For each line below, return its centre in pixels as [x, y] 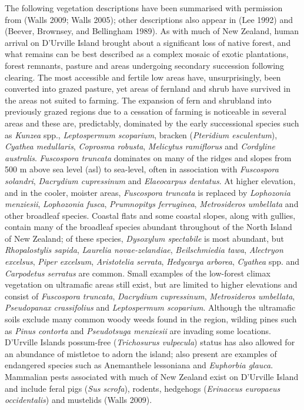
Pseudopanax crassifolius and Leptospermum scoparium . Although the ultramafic [150, 307]
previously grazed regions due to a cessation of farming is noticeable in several [146, 111]
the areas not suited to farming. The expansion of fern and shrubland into [138, 100]
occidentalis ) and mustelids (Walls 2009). [78, 400]
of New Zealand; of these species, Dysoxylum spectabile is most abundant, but [144, 238]
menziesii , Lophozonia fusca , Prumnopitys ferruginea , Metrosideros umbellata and [152, 204]
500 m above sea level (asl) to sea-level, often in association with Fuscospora [142, 169]
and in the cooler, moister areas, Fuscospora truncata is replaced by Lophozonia [148, 192]
